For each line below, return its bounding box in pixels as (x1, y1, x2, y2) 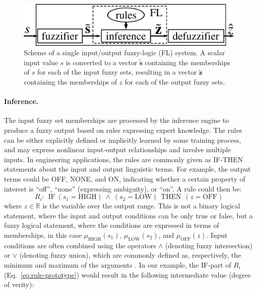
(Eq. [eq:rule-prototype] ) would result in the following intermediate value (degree (4, 269, 251, 280)
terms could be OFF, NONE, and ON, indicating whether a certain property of (4, 173, 246, 184)
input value (24, 57, 58, 67)
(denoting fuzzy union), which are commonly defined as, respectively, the (19, 250, 241, 260)
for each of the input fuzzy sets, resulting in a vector (37, 67, 197, 77)
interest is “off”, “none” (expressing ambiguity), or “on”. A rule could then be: (4, 183, 242, 194)
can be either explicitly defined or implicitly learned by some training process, (4, 134, 241, 145)
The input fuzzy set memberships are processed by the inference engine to (4, 115, 229, 125)
